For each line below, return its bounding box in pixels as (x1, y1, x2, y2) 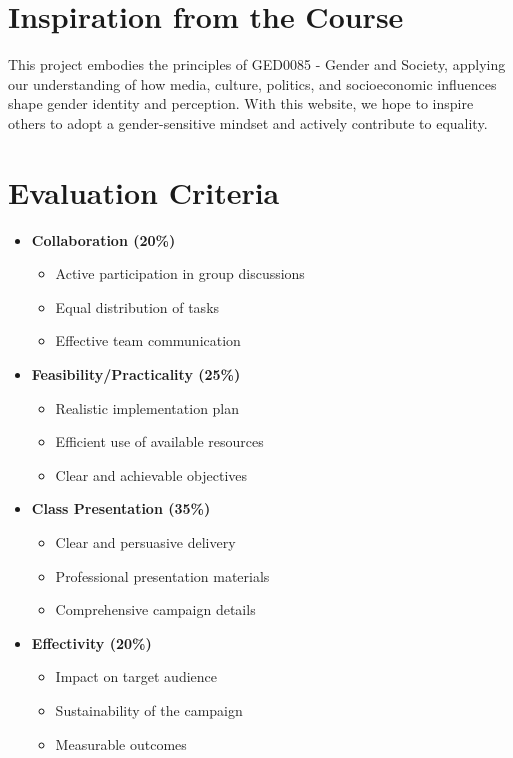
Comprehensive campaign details (55, 599, 256, 620)
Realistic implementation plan (55, 397, 240, 418)
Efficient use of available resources (55, 431, 264, 452)
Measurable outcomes (55, 733, 187, 754)
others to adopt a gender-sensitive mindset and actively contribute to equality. (8, 112, 488, 133)
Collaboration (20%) (31, 229, 176, 250)
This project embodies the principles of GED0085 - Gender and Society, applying (8, 54, 506, 75)
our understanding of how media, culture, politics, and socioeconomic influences (8, 73, 497, 94)
